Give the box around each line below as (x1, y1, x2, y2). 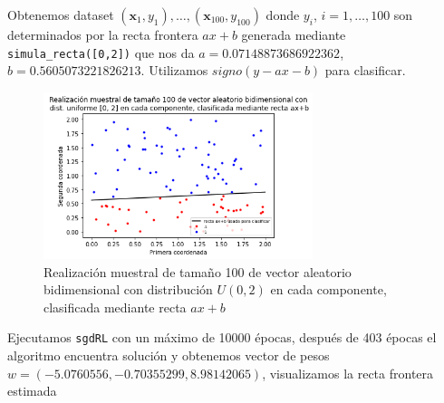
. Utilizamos (140, 61, 208, 80)
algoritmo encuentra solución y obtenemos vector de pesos (7, 346, 330, 365)
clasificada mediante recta (43, 297, 187, 316)
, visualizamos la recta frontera (262, 363, 434, 382)
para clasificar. (324, 61, 406, 80)
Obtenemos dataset (7, 5, 114, 24)
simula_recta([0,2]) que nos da (7, 43, 195, 62)
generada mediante (241, 25, 346, 43)
